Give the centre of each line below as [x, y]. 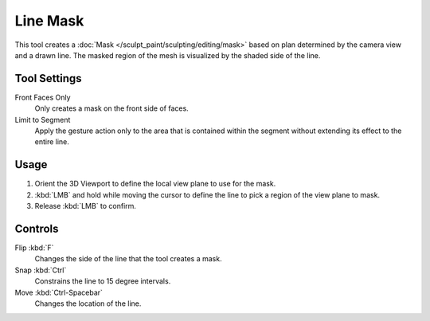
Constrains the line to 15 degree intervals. [103, 281]
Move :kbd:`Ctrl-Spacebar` [59, 292]
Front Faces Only [43, 97]
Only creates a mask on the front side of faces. [111, 108]
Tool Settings [49, 78]
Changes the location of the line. [88, 303]
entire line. [52, 142]
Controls [37, 228]
